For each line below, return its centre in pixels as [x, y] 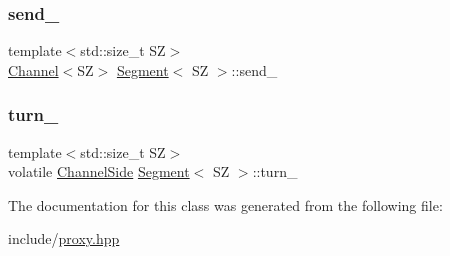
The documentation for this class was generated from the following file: [225, 204]
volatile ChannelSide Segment [99, 171]
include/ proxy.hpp [64, 238]
